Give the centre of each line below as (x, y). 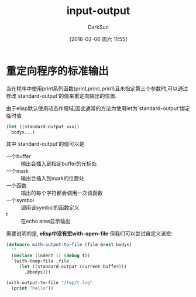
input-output (98, 11)
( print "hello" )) (32, 288)
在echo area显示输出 (46, 221)
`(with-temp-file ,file (40, 261)
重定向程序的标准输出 (58, 71)
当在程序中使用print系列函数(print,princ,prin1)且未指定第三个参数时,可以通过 (97, 88)
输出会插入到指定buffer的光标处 (59, 164)
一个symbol (20, 200)
